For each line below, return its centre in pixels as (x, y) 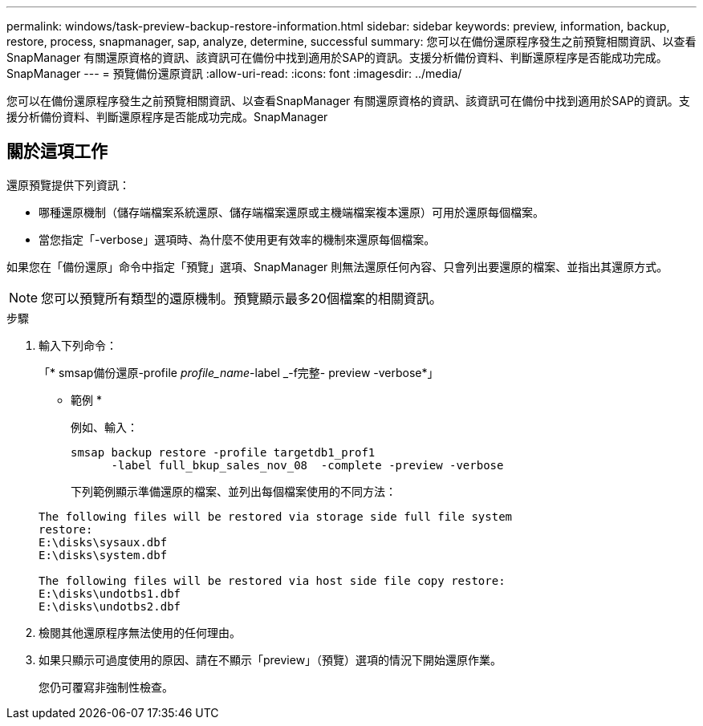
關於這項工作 (57, 152)
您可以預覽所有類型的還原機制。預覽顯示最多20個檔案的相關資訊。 (242, 298)
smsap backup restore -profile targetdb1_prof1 (223, 452)
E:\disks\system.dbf (103, 555)
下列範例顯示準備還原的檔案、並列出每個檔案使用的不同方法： (234, 491)
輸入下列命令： (78, 345)
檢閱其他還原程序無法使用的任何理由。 (140, 632)
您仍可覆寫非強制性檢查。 (106, 687)
